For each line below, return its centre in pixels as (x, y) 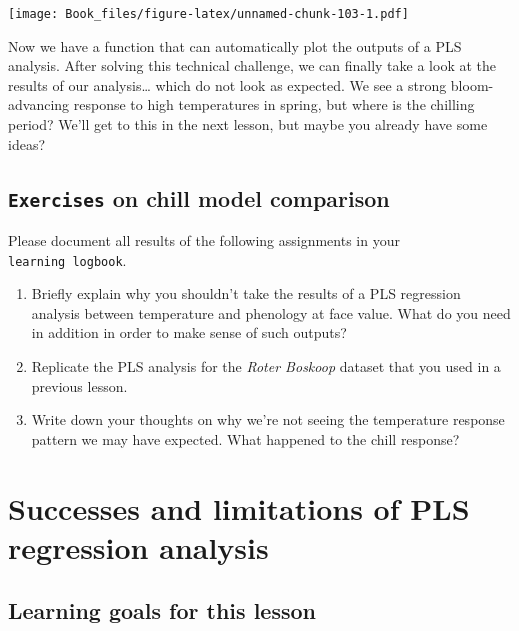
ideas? (27, 143)
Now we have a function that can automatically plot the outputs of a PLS (235, 45)
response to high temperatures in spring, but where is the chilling (274, 104)
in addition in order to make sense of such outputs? (189, 332)
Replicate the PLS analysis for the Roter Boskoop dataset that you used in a (266, 366)
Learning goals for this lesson (162, 610)
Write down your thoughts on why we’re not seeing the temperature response (268, 419)
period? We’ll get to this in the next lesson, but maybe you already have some (248, 124)
